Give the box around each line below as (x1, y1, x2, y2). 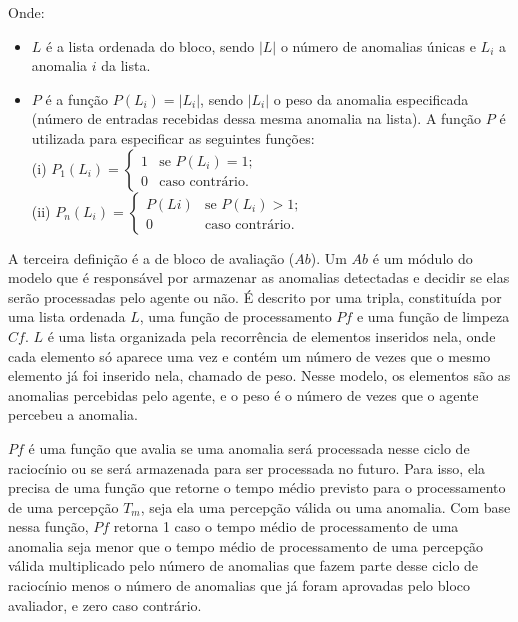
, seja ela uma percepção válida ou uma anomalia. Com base (140, 496, 511, 517)
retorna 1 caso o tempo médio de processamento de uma (113, 516, 459, 537)
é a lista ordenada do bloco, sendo (46, 35, 255, 56)
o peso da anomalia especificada (273, 88, 469, 109)
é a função (45, 88, 109, 109)
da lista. (101, 55, 151, 76)
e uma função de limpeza (356, 306, 510, 327)
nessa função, (8, 516, 89, 537)
